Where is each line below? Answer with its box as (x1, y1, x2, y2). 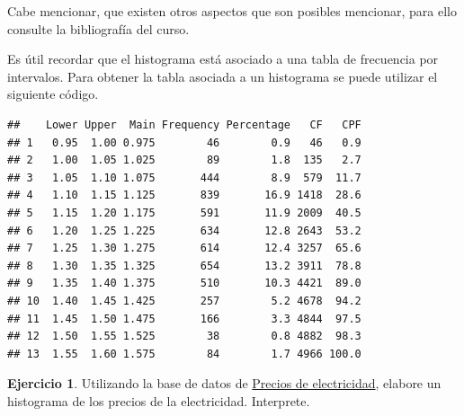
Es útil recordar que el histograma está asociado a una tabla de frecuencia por (7, 49, 439, 68)
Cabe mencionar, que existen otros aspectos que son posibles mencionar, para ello (7, 2, 457, 20)
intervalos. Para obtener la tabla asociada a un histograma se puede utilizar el (7, 66, 438, 85)
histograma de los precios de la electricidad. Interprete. (7, 391, 310, 410)
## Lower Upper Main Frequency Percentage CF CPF (7, 118, 361, 131)
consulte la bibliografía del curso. (7, 19, 190, 38)
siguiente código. (7, 84, 99, 103)
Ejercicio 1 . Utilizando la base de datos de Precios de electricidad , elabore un (7, 374, 442, 393)
